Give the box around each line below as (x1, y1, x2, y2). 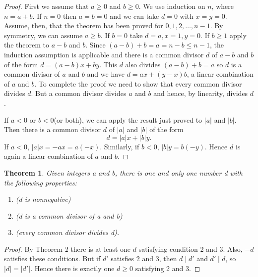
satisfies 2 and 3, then (111, 253, 177, 264)
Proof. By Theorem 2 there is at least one (4, 243, 131, 254)
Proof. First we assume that (4, 1, 89, 11)
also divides (125, 59, 161, 69)
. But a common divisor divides (31, 88, 127, 98)
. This (99, 59, 117, 69)
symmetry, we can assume (4, 30, 83, 40)
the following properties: (4, 177, 77, 187)
